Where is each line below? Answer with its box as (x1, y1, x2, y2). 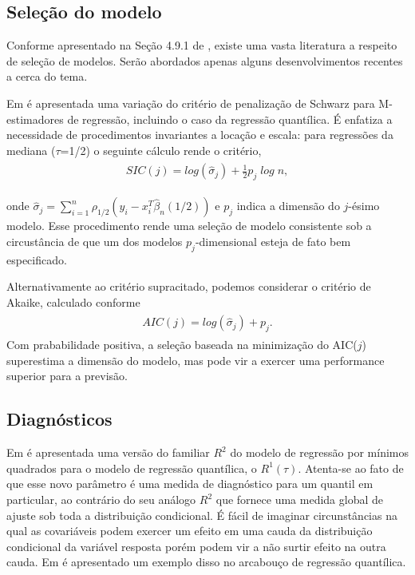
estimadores (6, 110, 64, 127)
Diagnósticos (6, 406, 113, 431)
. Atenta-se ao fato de (298, 459, 404, 476)
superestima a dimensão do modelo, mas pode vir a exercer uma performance (6, 351, 385, 368)
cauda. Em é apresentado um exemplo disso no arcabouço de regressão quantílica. (6, 553, 406, 570)
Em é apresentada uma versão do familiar (6, 444, 210, 461)
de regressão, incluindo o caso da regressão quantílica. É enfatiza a (67, 110, 393, 127)
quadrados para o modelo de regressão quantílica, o (6, 459, 257, 476)
